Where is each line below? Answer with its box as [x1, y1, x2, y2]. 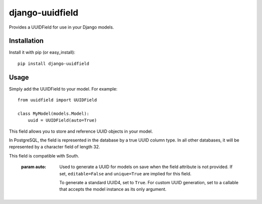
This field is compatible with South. [9, 153, 80, 158]
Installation [9, 37, 44, 45]
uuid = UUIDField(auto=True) [27, 118, 97, 123]
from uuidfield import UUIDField [17, 97, 97, 103]
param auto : [21, 164, 46, 170]
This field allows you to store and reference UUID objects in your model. [9, 128, 153, 134]
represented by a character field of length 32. [9, 144, 100, 150]
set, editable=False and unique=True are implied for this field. [59, 171, 192, 176]
